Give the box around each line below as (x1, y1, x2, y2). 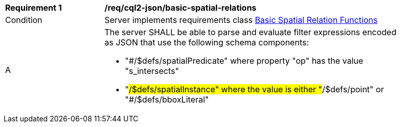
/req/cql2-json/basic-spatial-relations (104, 3, 257, 13)
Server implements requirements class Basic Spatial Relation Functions (104, 15, 378, 25)
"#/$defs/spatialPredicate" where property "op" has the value (125, 56, 364, 66)
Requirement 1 (5, 3, 62, 13)
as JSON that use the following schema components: (104, 37, 309, 47)
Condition (5, 15, 43, 25)
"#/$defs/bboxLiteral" (125, 94, 209, 105)
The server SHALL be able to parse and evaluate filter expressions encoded (104, 27, 396, 37)
